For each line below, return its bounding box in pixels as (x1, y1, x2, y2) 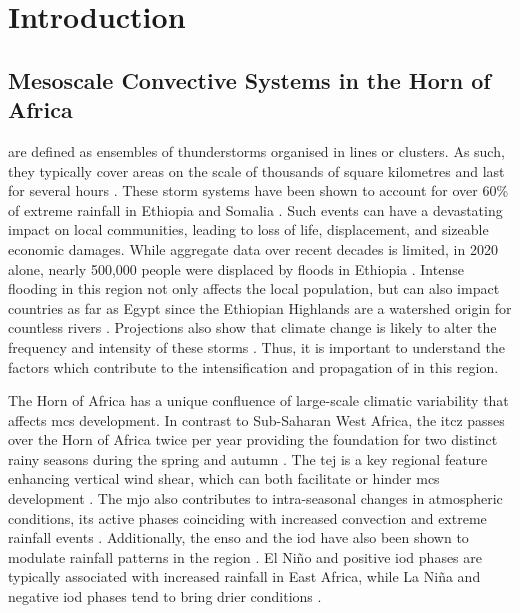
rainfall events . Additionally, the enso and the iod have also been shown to (8, 527, 469, 548)
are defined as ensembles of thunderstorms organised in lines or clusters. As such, (8, 140, 505, 161)
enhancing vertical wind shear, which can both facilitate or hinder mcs (8, 468, 440, 489)
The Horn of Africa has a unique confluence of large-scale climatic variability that (8, 390, 509, 411)
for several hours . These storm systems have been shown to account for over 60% (8, 180, 509, 201)
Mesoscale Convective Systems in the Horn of (8, 64, 491, 95)
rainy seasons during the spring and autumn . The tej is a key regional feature (8, 448, 488, 469)
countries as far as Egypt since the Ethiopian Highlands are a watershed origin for (8, 297, 512, 318)
